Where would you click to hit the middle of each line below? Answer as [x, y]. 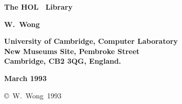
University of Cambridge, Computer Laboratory [91, 41]
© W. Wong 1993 [33, 95]
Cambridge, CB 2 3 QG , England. [63, 61]
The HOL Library [38, 7]
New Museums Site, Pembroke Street [72, 51]
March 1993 [25, 78]
